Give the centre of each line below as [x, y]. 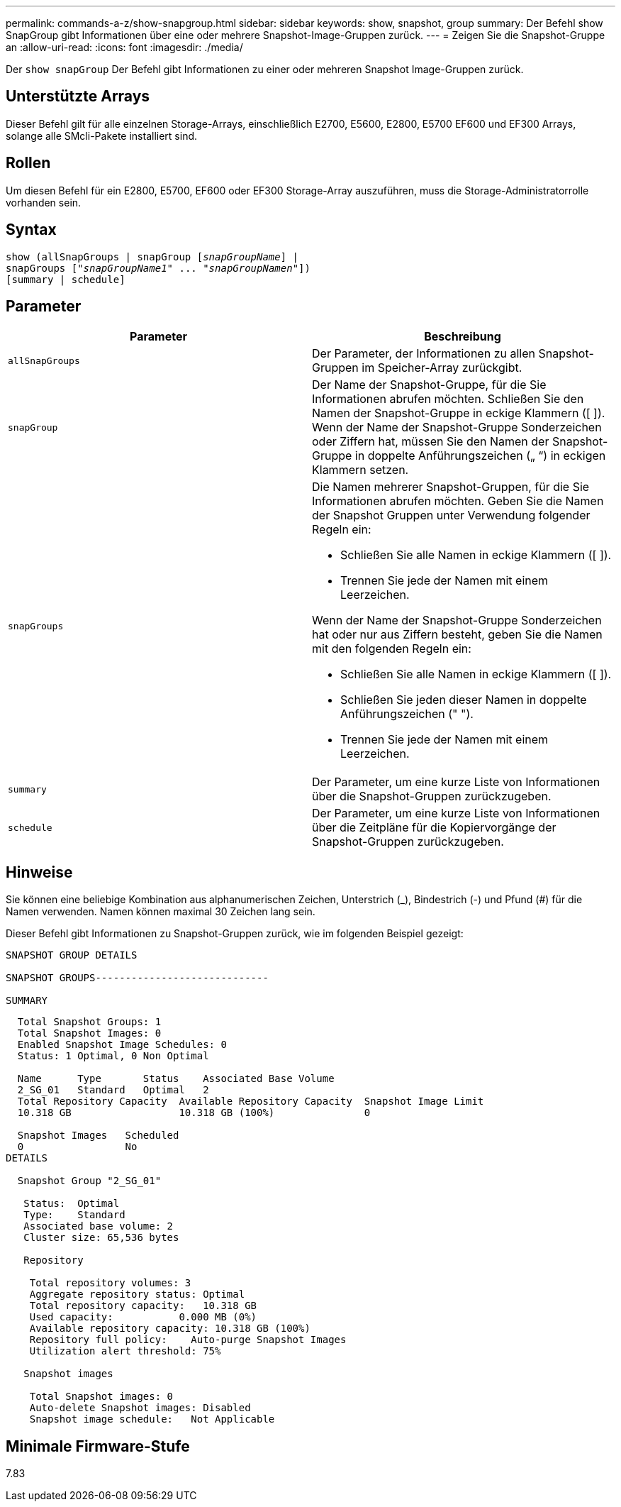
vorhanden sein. [44, 202]
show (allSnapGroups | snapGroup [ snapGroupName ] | [152, 256]
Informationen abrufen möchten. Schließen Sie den [448, 399]
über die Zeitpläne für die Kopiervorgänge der [434, 828]
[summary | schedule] [66, 279]
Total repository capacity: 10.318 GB [143, 1306]
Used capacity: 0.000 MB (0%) [143, 1317]
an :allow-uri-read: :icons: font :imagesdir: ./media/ [124, 47]
